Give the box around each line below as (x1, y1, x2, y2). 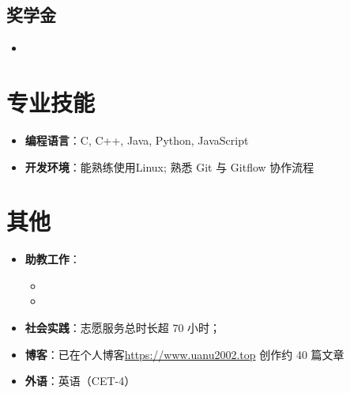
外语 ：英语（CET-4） (24, 372, 136, 389)
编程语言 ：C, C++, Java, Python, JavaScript (24, 131, 249, 148)
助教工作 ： (24, 251, 81, 267)
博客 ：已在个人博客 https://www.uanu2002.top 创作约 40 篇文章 (24, 346, 344, 362)
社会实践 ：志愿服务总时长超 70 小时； (24, 319, 221, 336)
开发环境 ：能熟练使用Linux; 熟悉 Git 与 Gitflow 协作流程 (24, 158, 314, 175)
